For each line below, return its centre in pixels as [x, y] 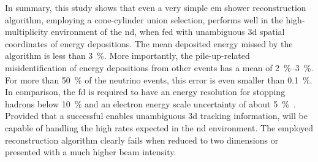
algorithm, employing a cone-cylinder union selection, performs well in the [144, 19]
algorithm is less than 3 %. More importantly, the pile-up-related [127, 56]
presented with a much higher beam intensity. [91, 152]
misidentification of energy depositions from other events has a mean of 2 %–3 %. [159, 67]
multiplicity [27, 32]
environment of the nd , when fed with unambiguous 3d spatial [168, 32]
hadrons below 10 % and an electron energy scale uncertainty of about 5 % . [150, 103]
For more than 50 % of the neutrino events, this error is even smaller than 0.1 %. [159, 79]
